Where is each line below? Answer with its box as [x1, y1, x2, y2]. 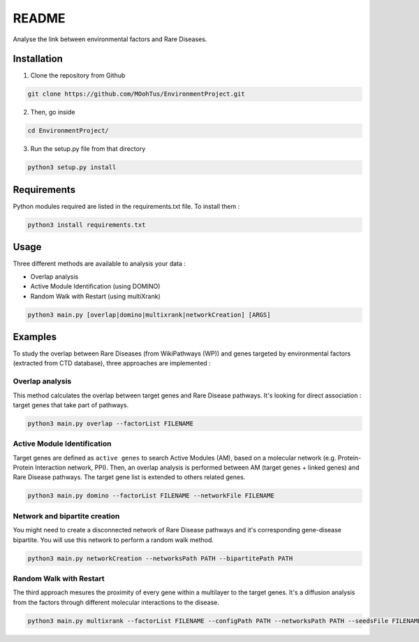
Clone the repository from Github [30, 71, 126, 80]
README [13, 10, 66, 26]
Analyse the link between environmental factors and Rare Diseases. [13, 35, 207, 43]
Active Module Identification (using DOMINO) [30, 282, 161, 291]
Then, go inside [30, 108, 75, 117]
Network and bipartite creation [13, 511, 120, 520]
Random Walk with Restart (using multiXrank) [30, 292, 161, 300]
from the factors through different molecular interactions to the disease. [13, 598, 220, 606]
